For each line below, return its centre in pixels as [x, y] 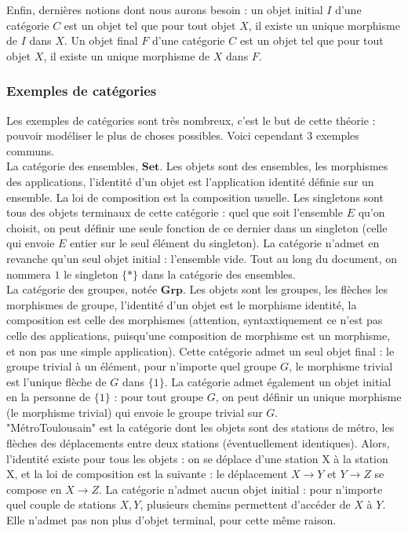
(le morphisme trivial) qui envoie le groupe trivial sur [135, 412]
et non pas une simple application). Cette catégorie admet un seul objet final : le [200, 350]
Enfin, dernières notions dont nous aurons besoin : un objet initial [165, 9]
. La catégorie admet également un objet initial [278, 381]
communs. [31, 150]
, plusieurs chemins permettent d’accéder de [245, 504]
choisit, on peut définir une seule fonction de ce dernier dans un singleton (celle [197, 227]
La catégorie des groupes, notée [82, 289]
